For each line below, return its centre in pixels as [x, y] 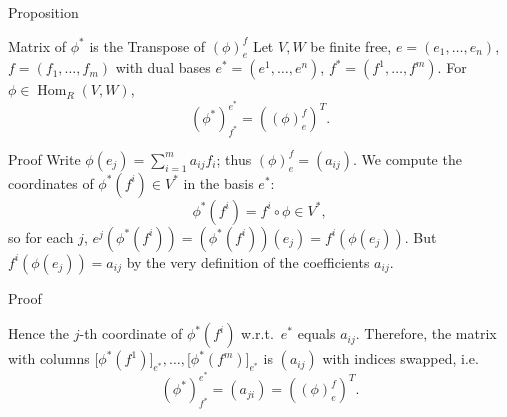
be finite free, [351, 45]
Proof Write [44, 158]
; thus [234, 158]
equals [316, 333]
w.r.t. [257, 333]
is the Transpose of [147, 45]
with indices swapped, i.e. [400, 358]
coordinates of [51, 182]
